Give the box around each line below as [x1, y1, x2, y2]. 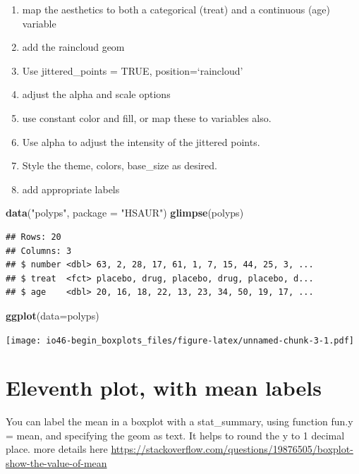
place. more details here [6, 442, 108, 456]
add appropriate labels [22, 181, 120, 196]
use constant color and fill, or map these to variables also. [22, 110, 272, 125]
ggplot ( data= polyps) [6, 308, 99, 322]
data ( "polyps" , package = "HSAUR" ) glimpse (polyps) [6, 205, 244, 220]
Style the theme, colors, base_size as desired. [22, 158, 217, 173]
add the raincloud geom [22, 39, 125, 54]
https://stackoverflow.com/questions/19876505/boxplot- [111, 442, 353, 456]
